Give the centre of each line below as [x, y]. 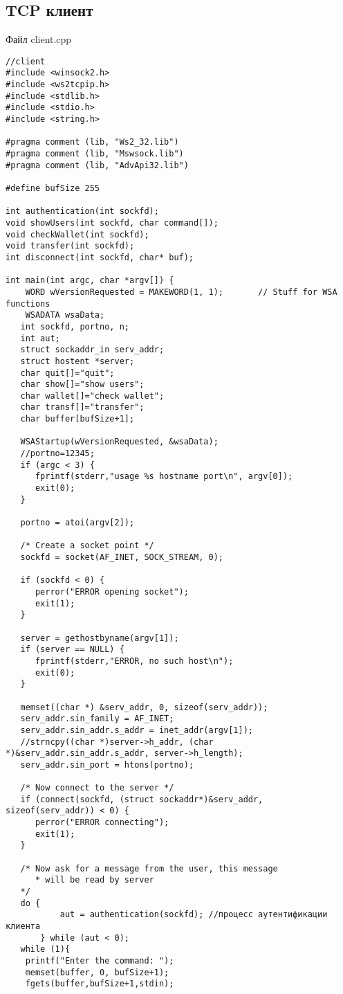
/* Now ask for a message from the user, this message [149, 868]
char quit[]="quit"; [67, 373]
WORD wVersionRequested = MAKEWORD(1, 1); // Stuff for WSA [181, 292]
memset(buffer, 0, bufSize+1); [97, 972]
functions [28, 304]
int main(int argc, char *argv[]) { [90, 281]
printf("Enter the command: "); [100, 960]
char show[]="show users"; [82, 385]
